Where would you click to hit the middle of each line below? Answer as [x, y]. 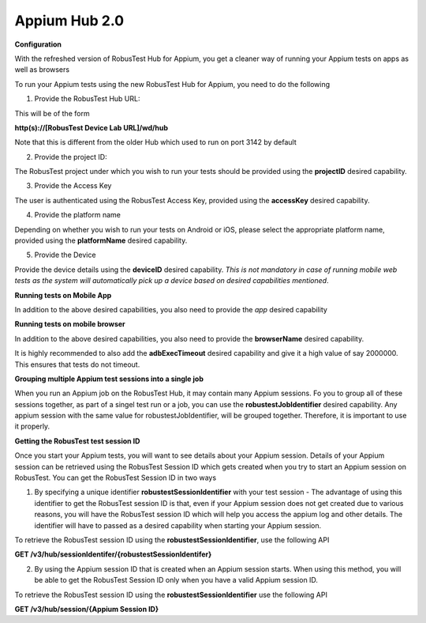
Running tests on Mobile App [63, 295]
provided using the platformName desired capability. [101, 240]
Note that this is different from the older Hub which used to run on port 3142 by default [155, 142]
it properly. [32, 426]
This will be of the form [52, 113]
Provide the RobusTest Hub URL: [87, 99]
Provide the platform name [78, 215]
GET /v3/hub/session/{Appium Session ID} [87, 609]
